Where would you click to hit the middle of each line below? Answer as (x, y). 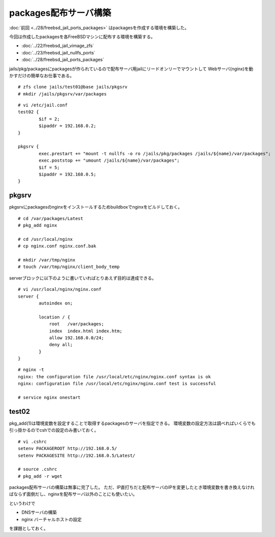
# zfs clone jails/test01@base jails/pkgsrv (73, 87)
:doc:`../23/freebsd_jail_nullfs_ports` (58, 52)
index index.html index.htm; (86, 331)
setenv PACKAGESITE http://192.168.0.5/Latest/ (77, 455)
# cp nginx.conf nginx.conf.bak (57, 246)
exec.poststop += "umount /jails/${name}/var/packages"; (109, 160)
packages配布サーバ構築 (60, 13)
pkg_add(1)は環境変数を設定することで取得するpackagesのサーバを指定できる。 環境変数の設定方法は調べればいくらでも (132, 423)
